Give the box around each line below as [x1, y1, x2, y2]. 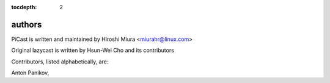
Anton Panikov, [11, 69, 50, 76]
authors [11, 19, 42, 30]
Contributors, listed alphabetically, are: [11, 58, 109, 65]
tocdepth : [11, 4, 37, 10]
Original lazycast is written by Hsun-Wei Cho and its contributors [11, 46, 174, 54]
